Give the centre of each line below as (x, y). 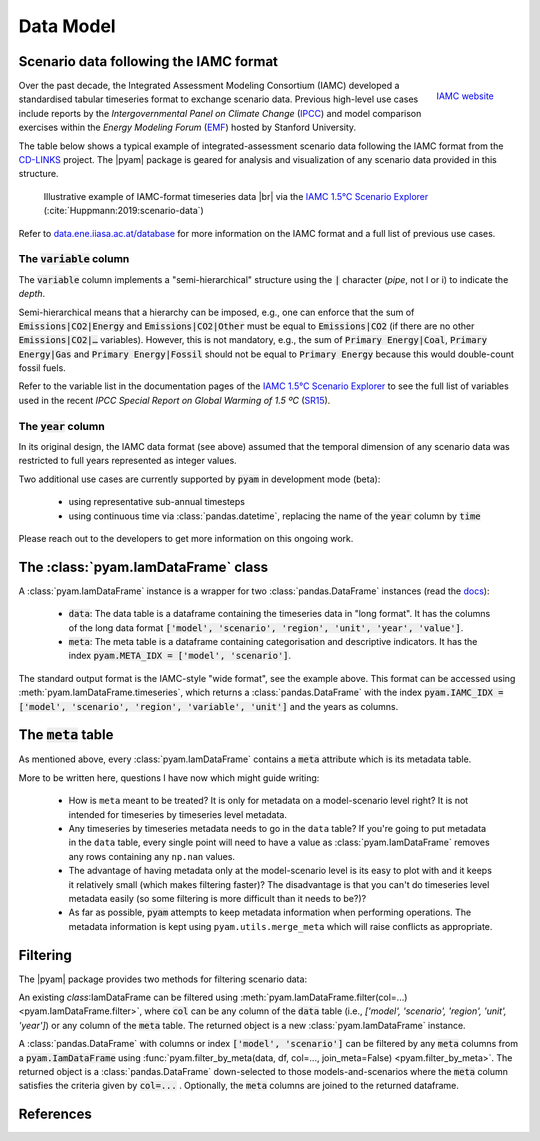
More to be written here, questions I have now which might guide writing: (169, 777)
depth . (32, 294)
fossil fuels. (42, 368)
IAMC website (465, 96)
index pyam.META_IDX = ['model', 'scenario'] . (180, 656)
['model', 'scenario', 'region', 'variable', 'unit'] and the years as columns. (208, 706)
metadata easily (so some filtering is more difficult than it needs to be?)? (217, 898)
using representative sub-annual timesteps (156, 502)
